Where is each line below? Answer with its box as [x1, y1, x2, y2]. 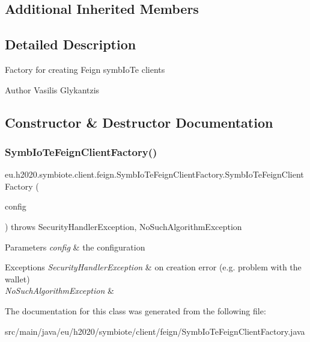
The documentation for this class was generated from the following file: [5, 304, 266, 317]
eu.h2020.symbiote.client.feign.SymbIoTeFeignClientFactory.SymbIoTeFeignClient [5, 168, 304, 181]
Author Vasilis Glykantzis [5, 83, 100, 96]
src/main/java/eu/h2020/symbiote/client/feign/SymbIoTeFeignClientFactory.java [5, 325, 305, 337]
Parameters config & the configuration [5, 240, 145, 253]
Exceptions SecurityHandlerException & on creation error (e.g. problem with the [5, 261, 302, 273]
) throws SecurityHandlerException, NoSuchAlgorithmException [5, 220, 242, 232]
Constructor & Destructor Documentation [5, 113, 273, 131]
